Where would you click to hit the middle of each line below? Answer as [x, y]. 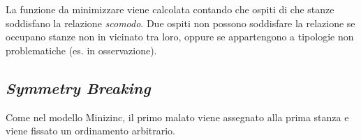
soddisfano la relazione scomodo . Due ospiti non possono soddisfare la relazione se [180, 23]
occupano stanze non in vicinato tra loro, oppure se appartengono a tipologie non [180, 37]
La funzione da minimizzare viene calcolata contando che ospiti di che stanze [170, 9]
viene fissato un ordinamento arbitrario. [91, 131]
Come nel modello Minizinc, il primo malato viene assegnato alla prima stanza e [177, 117]
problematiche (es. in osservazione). [81, 50]
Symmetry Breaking [78, 87]
